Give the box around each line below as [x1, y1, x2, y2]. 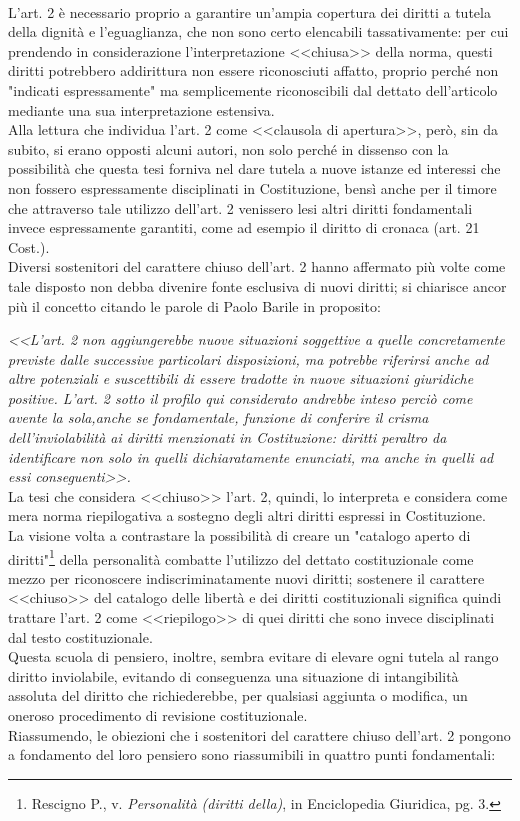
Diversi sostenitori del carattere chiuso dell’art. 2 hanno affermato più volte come [8, 256, 506, 277]
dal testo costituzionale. [8, 626, 153, 647]
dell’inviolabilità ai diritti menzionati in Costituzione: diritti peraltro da [8, 427, 447, 448]
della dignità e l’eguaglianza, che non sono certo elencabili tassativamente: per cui [8, 21, 509, 42]
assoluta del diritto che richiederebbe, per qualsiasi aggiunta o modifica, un [8, 685, 468, 706]
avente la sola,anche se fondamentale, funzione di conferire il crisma [8, 407, 429, 428]
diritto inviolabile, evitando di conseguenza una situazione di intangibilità [8, 665, 459, 686]
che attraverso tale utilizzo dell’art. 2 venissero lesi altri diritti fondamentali [8, 197, 473, 218]
